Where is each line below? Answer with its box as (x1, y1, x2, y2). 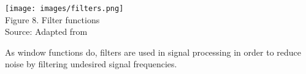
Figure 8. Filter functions (5, 13, 100, 26)
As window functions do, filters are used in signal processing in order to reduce (5, 45, 301, 58)
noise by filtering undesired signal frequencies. (5, 57, 177, 70)
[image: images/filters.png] (5, 4, 124, 13)
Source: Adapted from (5, 25, 88, 38)
